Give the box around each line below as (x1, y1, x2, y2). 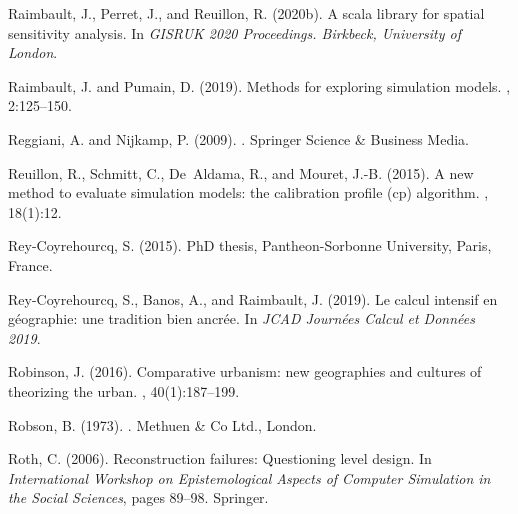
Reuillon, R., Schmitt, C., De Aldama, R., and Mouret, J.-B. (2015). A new (8, 162, 474, 183)
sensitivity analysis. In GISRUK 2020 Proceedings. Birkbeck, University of (8, 22, 461, 43)
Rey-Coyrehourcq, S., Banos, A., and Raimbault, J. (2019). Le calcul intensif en (8, 288, 498, 309)
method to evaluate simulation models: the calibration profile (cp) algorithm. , (8, 182, 489, 203)
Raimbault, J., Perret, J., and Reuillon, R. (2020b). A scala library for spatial (8, 3, 485, 23)
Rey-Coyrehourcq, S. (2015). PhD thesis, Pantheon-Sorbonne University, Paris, (8, 235, 492, 256)
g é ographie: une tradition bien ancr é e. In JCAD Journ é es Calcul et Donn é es (8, 308, 475, 329)
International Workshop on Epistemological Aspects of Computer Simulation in (8, 467, 491, 488)
